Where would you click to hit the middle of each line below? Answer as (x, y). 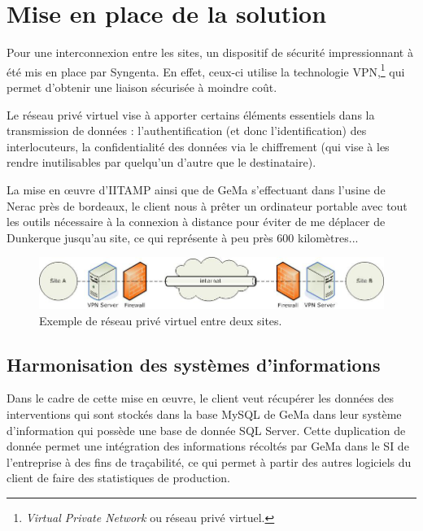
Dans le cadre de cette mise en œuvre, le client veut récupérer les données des (200, 398)
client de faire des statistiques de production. (118, 478)
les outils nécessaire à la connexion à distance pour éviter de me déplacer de (196, 222)
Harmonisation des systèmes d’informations (194, 364)
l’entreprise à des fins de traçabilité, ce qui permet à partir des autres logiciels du (209, 461)
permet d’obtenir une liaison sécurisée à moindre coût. (142, 87)
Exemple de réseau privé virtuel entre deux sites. (161, 320)
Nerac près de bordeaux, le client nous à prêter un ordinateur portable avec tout (207, 205)
